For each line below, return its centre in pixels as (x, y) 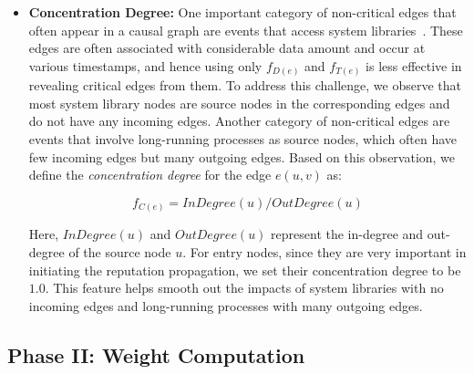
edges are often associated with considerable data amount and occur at (227, 48)
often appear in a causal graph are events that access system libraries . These (246, 30)
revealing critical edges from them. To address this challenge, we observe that (245, 85)
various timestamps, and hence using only (145, 65)
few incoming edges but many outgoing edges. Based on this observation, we (242, 156)
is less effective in (414, 65)
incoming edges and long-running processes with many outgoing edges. (226, 305)
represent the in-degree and (347, 234)
